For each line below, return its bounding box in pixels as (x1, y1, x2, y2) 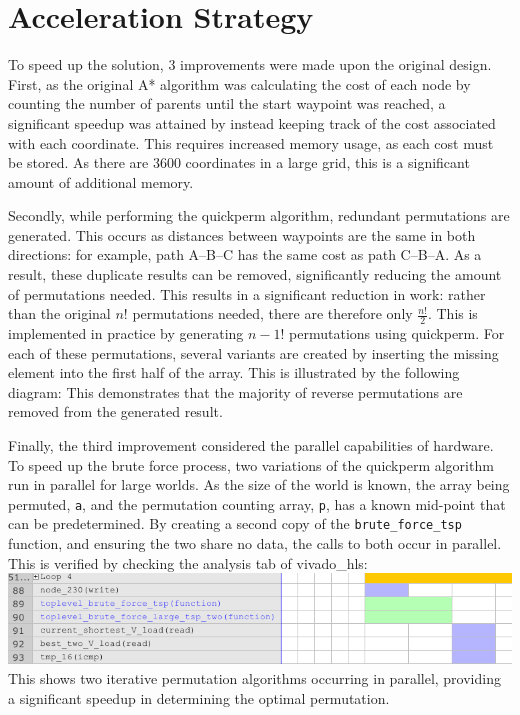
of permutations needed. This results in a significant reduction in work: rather (8, 283, 486, 304)
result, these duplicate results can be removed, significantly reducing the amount (8, 264, 502, 285)
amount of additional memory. (8, 171, 194, 192)
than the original (8, 303, 111, 324)
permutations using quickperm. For (289, 323, 505, 344)
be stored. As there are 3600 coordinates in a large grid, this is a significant (8, 152, 470, 173)
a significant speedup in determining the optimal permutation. (8, 687, 390, 708)
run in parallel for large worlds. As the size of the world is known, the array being (8, 474, 510, 495)
